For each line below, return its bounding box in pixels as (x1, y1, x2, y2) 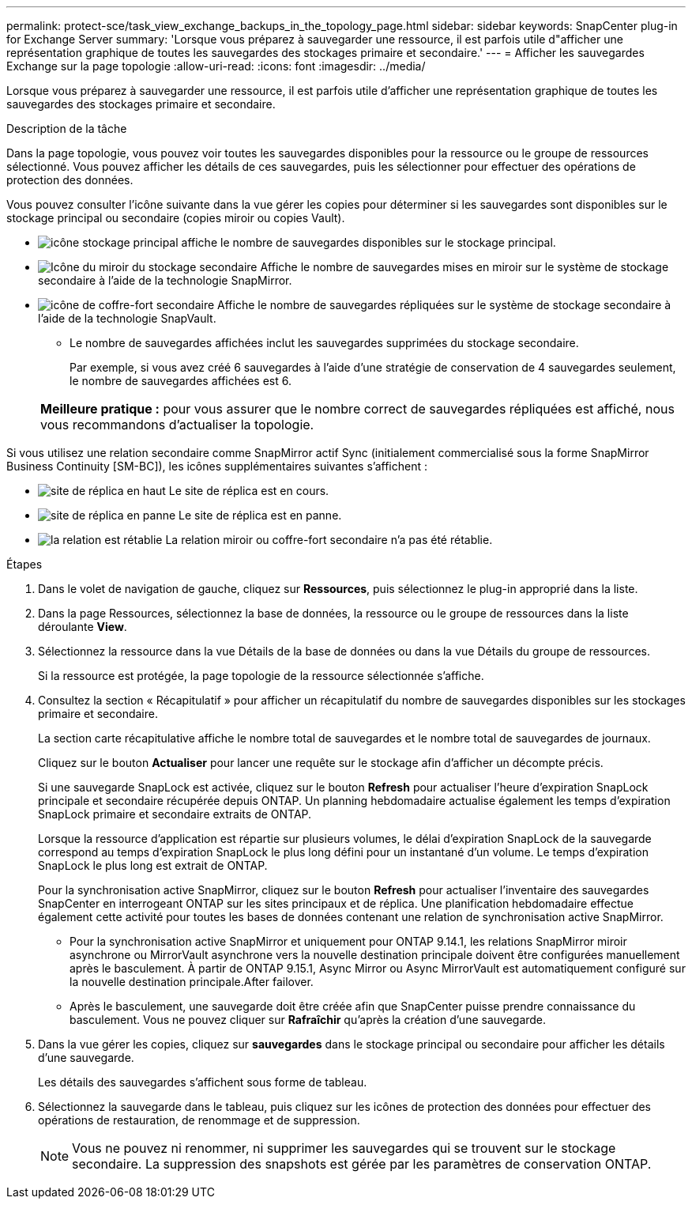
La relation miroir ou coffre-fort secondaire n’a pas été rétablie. (165, 533, 493, 546)
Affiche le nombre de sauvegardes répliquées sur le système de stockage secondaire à (217, 298, 671, 312)
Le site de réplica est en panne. (179, 508, 342, 522)
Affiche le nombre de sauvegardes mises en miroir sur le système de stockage (260, 260, 669, 274)
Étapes (6, 557, 43, 571)
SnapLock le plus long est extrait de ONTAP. (38, 859, 268, 872)
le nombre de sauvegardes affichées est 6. (70, 374, 291, 387)
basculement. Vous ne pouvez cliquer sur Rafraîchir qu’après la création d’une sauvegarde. (70, 1013, 547, 1026)
